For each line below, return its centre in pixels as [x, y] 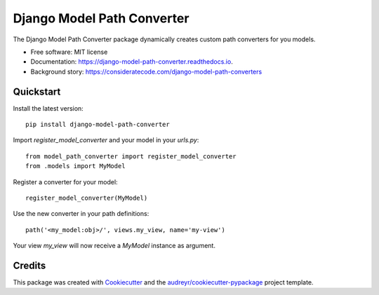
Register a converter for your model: [66, 181]
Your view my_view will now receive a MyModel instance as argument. [114, 246]
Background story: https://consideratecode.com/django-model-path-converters [146, 71]
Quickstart [37, 91]
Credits [29, 265]
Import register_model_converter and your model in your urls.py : [106, 140]
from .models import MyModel [75, 166]
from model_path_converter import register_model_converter [131, 156]
